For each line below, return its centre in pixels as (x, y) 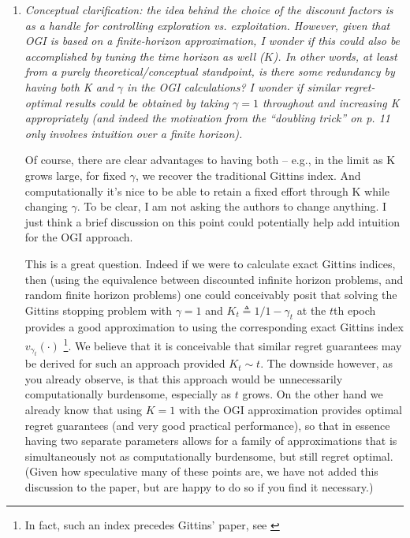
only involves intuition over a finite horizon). (134, 133)
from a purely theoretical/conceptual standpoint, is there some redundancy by (210, 71)
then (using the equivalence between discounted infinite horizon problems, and (214, 279)
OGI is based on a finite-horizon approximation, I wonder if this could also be (212, 41)
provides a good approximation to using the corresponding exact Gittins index (214, 327)
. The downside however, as (326, 363)
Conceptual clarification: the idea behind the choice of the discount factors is (209, 9)
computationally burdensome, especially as (128, 394)
